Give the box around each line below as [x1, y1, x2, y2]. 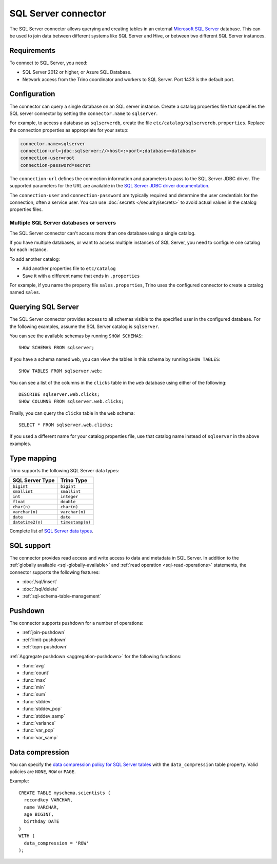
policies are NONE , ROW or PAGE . [9, 769, 76, 775]
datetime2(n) [12, 520, 43, 525]
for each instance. [9, 246, 48, 253]
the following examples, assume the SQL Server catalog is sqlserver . [9, 323, 160, 330]
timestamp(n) [60, 520, 91, 525]
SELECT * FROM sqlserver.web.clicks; [18, 422, 114, 428]
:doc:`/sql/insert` [22, 579, 57, 585]
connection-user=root [20, 155, 75, 161]
